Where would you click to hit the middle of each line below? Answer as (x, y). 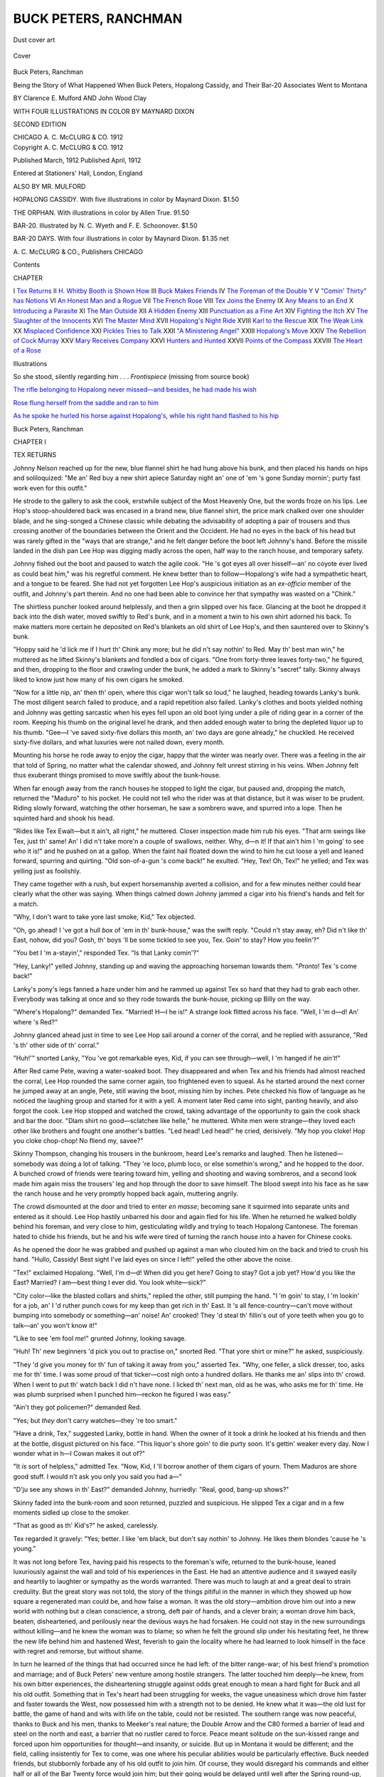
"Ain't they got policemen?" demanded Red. (77, 1407)
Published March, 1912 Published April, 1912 (77, 161)
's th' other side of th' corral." (56, 1045)
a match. (26, 903)
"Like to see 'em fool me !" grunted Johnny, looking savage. (100, 1338)
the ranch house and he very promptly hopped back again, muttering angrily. (126, 1193)
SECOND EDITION (40, 124)
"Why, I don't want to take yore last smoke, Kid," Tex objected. (104, 917)
